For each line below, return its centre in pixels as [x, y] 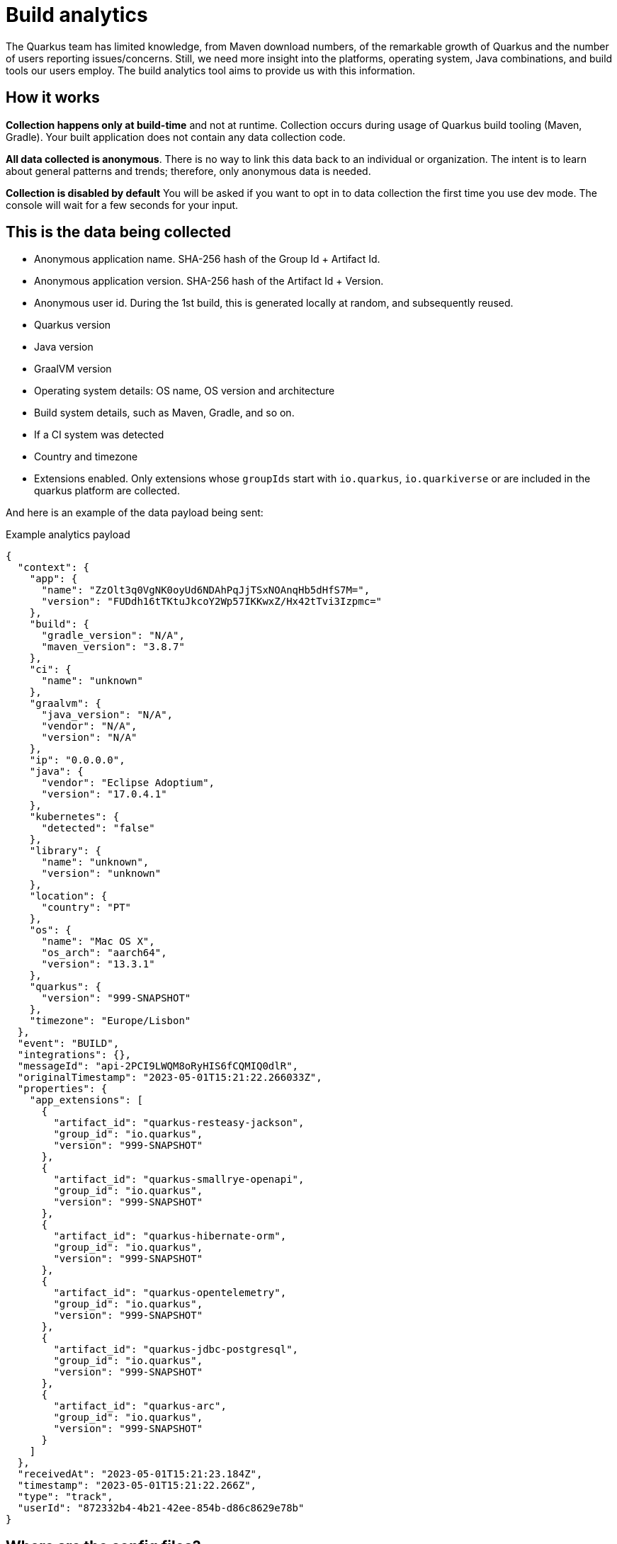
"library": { [65, 851]
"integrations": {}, [74, 1055]
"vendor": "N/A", [89, 726]
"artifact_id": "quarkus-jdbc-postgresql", [176, 1350]
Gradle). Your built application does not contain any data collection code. [176, 137]
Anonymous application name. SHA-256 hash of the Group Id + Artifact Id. [207, 259]
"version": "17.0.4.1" [104, 794]
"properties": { [62, 1089]
